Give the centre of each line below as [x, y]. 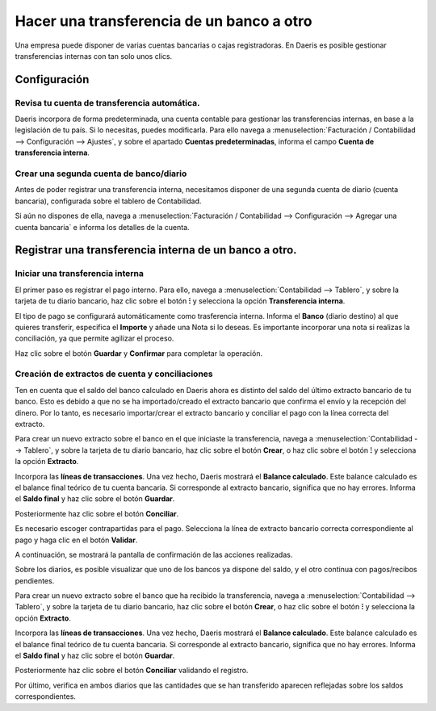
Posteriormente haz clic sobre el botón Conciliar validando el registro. [132, 671]
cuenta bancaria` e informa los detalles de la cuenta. [102, 227]
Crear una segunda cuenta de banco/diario [101, 174]
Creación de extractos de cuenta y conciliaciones [114, 374]
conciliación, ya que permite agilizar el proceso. [94, 338]
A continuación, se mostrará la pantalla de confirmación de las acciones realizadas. [154, 554]
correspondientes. [46, 696]
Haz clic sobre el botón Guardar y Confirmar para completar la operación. [138, 353]
